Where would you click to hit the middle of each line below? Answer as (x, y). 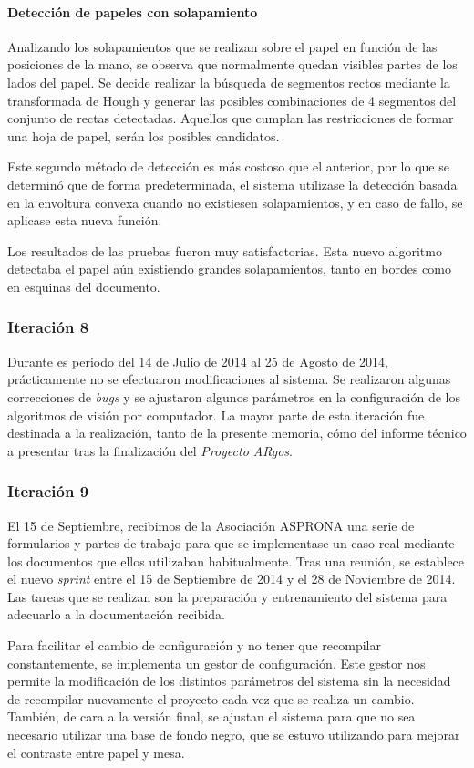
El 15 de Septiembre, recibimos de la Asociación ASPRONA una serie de (211, 525)
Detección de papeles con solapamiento (133, 11)
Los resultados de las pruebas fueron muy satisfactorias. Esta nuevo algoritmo (225, 250)
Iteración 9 (48, 491)
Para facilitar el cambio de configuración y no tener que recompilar (194, 645)
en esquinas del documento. (84, 286)
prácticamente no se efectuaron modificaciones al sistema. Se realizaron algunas (229, 379)
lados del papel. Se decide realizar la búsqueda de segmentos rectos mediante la (229, 82)
